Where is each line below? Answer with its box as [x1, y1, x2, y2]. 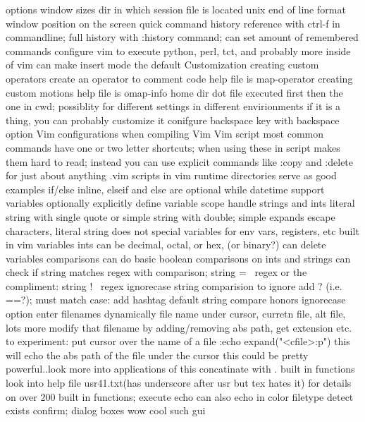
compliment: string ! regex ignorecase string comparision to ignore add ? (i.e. [6, 278, 342, 293]
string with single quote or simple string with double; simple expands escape [6, 209, 335, 224]
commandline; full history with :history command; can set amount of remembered [6, 30, 359, 44]
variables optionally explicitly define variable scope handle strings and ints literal [6, 195, 355, 210]
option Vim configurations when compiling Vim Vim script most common [6, 126, 324, 141]
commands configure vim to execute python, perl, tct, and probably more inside [6, 43, 351, 58]
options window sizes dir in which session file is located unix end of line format [6, 2, 346, 16]
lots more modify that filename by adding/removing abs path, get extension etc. [6, 320, 352, 334]
